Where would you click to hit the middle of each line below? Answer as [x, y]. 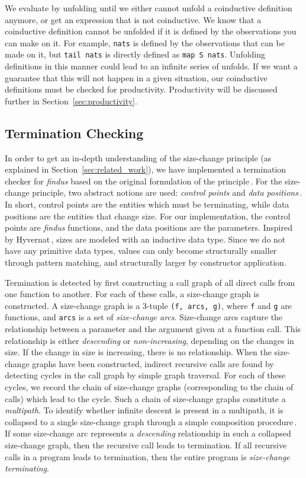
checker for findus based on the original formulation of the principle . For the [144, 181]
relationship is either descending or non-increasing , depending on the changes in [149, 340]
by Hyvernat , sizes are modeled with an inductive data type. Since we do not [145, 239]
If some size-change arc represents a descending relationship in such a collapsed [148, 433]
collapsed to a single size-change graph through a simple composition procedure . [151, 421]
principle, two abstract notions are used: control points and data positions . [167, 192]
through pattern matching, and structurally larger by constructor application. [146, 262]
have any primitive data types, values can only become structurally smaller [141, 251]
